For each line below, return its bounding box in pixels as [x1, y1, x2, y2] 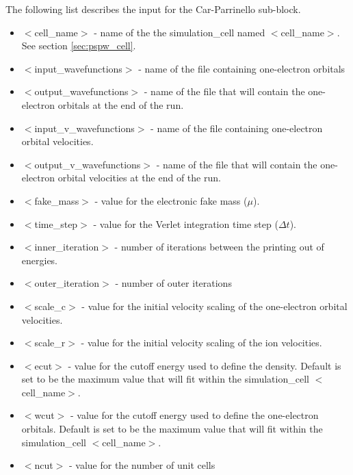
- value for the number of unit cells [69, 458, 215, 472]
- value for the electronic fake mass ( [94, 193, 248, 207]
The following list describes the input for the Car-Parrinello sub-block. [5, 2, 301, 16]
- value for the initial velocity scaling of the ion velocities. [81, 335, 322, 350]
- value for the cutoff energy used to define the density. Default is [68, 358, 341, 372]
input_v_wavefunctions [34, 120, 135, 135]
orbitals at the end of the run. [57, 97, 184, 112]
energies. [21, 253, 58, 267]
